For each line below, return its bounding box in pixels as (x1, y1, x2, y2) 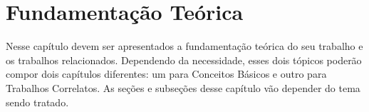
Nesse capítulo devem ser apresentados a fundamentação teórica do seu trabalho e (6, 39, 363, 54)
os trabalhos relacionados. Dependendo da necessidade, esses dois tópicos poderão (6, 52, 362, 67)
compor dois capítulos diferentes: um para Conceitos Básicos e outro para (6, 66, 327, 81)
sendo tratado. (6, 94, 69, 109)
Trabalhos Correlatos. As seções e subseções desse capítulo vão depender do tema (6, 80, 360, 95)
